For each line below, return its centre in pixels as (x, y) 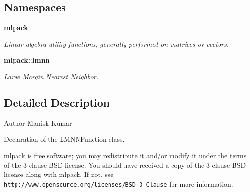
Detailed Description (57, 102)
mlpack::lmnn (27, 60)
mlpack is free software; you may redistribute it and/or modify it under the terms (125, 155)
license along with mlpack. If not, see (59, 174)
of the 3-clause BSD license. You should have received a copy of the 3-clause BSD (125, 165)
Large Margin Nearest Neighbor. (51, 76)
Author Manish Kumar (38, 122)
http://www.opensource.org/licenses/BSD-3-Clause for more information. (118, 184)
